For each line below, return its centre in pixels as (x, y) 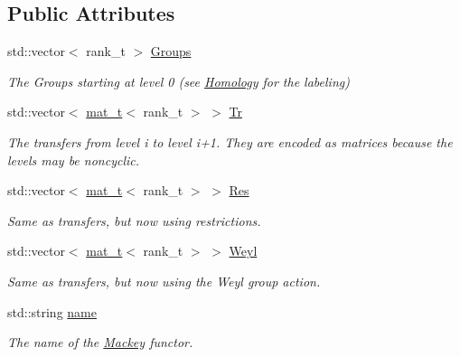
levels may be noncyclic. (74, 160)
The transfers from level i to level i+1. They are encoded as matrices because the (230, 141)
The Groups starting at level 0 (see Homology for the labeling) (178, 81)
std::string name (52, 311)
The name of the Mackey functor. (100, 342)
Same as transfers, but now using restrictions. (134, 220)
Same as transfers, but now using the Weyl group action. (164, 281)
